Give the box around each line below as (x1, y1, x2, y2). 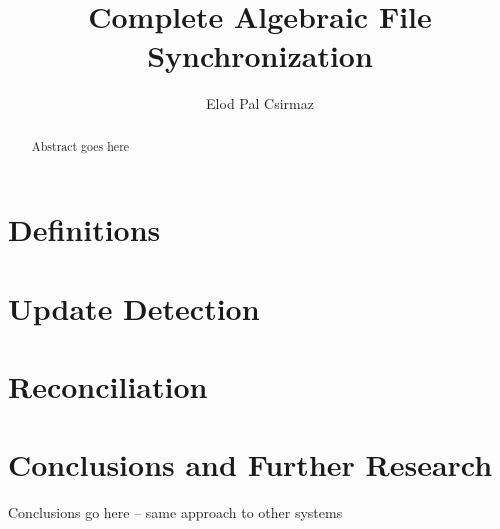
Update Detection (8, 287, 260, 328)
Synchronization (147, 35, 373, 76)
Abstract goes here (31, 137, 130, 154)
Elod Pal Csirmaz (206, 93, 314, 114)
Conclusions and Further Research (8, 444, 493, 485)
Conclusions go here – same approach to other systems (8, 502, 343, 523)
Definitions (8, 209, 161, 250)
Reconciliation (8, 366, 208, 407)
